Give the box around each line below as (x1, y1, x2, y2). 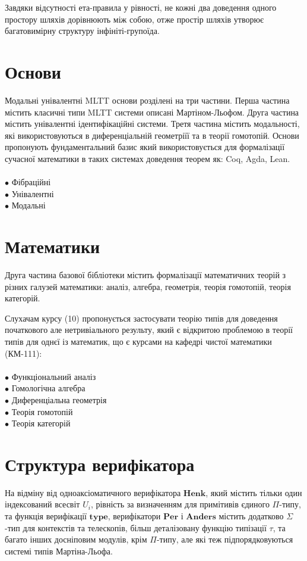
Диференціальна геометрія (11, 393, 107, 406)
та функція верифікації (5, 510, 87, 522)
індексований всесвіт (5, 498, 80, 510)
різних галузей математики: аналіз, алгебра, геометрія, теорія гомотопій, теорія (5, 280, 291, 292)
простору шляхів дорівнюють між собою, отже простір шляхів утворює (5, 13, 264, 25)
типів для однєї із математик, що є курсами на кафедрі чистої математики (5, 335, 272, 347)
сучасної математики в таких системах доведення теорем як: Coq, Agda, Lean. (5, 152, 290, 164)
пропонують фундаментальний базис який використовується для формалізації (5, 141, 285, 153)
